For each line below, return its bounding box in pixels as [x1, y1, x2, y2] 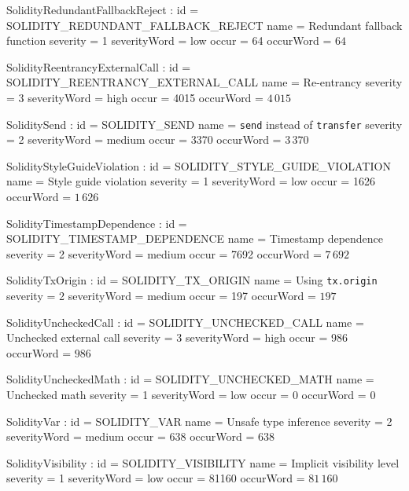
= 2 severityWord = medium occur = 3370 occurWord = [6, 131, 282, 148]
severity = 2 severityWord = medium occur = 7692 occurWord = [6, 245, 322, 262]
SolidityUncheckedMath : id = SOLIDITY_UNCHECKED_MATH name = [6, 371, 374, 387]
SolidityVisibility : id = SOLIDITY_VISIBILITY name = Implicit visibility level [6, 454, 400, 471]
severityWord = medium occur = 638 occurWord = [6, 428, 255, 445]
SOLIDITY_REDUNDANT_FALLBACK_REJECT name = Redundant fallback [6, 16, 403, 33]
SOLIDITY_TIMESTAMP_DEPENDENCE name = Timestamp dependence [6, 230, 384, 247]
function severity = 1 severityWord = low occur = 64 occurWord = [6, 32, 332, 49]
